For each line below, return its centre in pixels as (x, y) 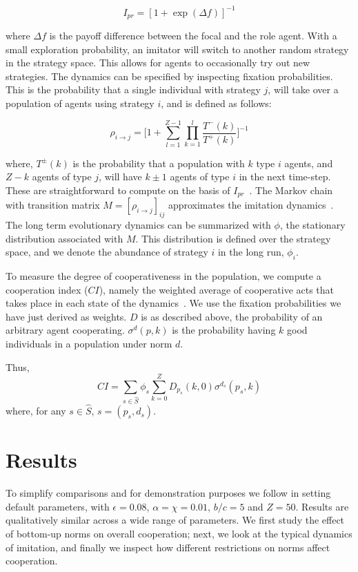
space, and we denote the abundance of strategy (107, 252)
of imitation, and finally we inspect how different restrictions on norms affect (168, 547)
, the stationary (312, 225)
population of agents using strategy (80, 103)
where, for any (36, 411)
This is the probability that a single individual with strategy (133, 89)
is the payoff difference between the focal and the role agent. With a (193, 35)
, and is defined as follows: (216, 103)
